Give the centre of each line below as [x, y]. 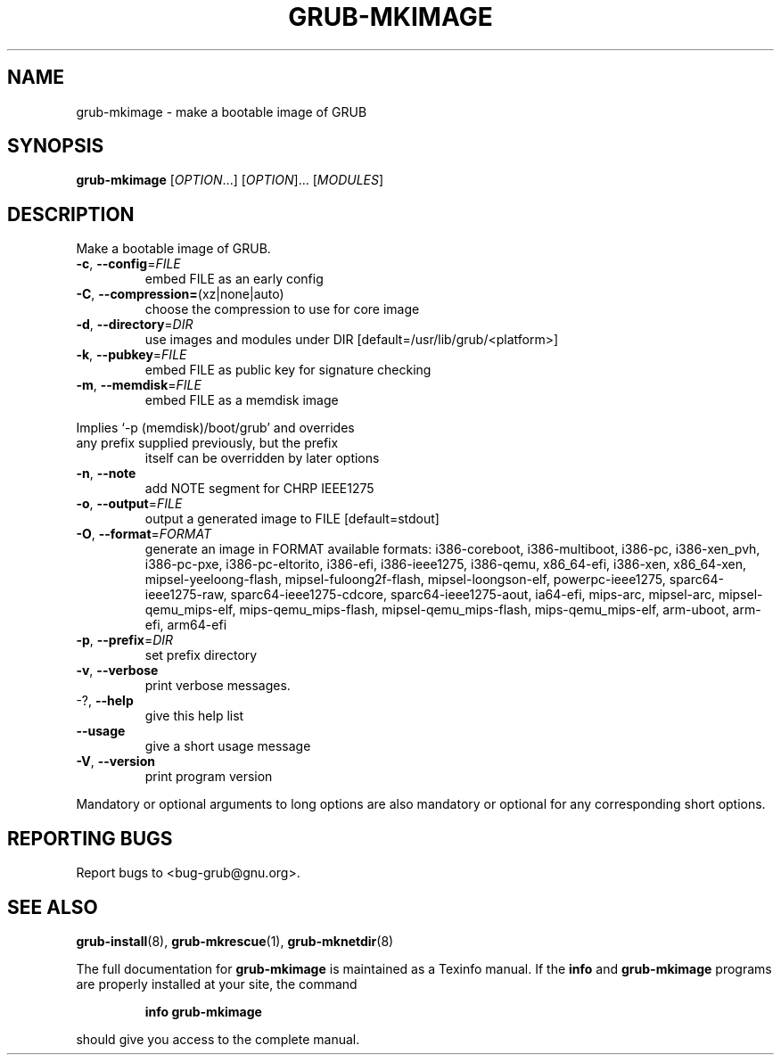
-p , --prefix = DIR [125, 640]
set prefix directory [201, 655]
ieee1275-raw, [186, 595]
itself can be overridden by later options [262, 458]
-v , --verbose [117, 671]
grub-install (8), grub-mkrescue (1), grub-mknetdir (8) [235, 941]
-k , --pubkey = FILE [132, 355]
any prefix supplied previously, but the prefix [207, 443]
